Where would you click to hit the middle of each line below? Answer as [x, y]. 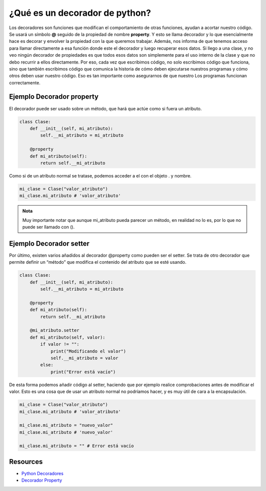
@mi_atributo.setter [55, 331]
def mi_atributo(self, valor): [67, 337]
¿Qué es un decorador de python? [80, 13]
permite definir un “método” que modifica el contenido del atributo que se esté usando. [98, 262]
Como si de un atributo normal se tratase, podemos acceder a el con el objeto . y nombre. [100, 175]
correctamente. [25, 83]
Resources [26, 462]
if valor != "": [60, 344]
